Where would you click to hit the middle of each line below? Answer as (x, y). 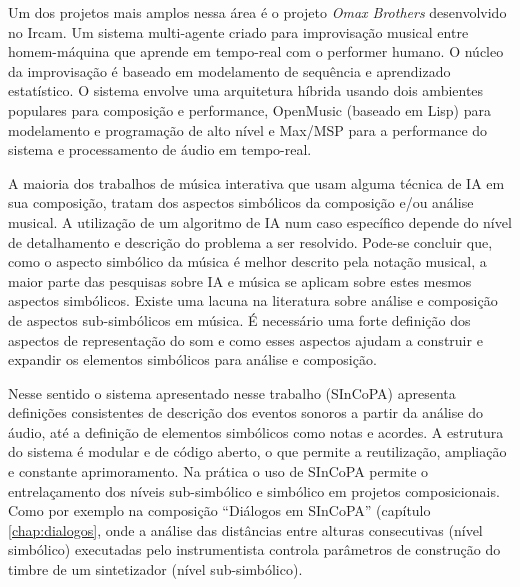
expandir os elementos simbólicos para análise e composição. (192, 359)
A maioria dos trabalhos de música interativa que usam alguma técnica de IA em (256, 182)
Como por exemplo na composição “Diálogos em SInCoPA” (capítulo (219, 510)
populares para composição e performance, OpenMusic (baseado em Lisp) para (249, 109)
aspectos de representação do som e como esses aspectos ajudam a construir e (245, 339)
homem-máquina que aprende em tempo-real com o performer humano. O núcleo (256, 51)
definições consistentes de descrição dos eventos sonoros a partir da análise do (245, 412)
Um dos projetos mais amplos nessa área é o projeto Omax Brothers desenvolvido (257, 12)
